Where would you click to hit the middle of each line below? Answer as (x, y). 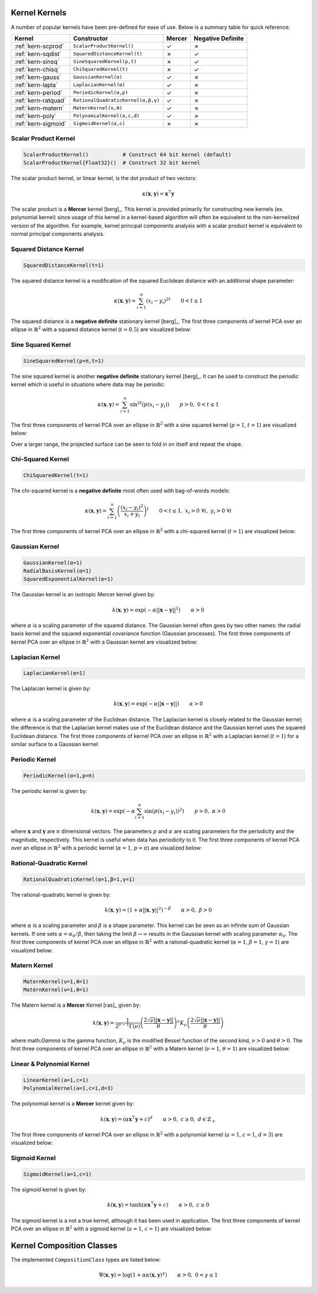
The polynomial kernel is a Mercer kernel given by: (73, 1103)
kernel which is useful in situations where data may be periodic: (88, 384)
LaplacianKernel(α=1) (54, 673)
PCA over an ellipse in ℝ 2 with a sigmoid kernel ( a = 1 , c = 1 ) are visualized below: (111, 1228)
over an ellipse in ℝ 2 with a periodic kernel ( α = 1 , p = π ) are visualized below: (107, 848)
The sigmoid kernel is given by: (49, 1189)
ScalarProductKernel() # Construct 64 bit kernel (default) (127, 155)
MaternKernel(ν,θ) (98, 108)
